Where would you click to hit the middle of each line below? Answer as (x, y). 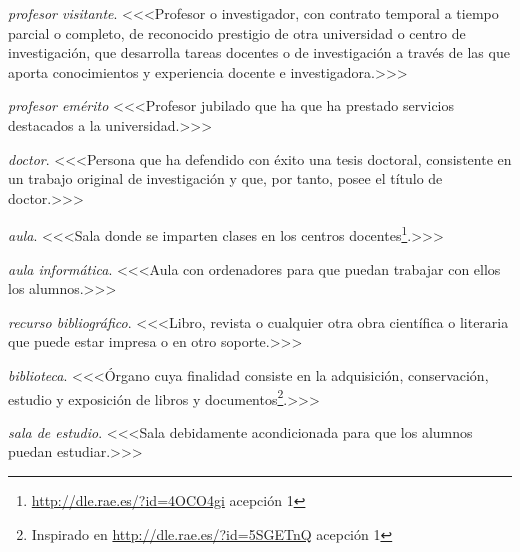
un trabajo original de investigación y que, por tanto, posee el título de (225, 178)
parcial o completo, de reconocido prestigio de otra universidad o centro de (237, 32)
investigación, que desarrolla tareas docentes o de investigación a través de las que (259, 52)
